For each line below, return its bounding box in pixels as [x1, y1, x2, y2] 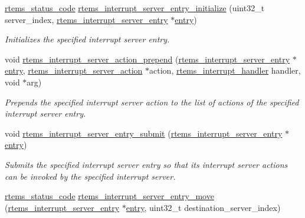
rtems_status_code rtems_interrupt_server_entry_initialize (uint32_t [5, 2, 265, 14]
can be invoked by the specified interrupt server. [5, 170, 176, 182]
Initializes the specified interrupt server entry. [5, 33, 170, 45]
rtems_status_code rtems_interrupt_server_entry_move [5, 190, 214, 202]
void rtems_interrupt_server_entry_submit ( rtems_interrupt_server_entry [5, 127, 283, 139]
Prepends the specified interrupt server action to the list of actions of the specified [5, 95, 299, 108]
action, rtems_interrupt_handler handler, [149, 64, 301, 77]
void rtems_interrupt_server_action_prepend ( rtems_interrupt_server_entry [5, 52, 290, 65]
